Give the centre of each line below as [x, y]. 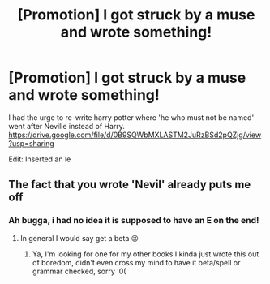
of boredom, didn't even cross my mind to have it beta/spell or [136, 262]
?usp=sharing [31, 143]
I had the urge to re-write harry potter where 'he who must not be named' [131, 117]
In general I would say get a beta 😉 [79, 238]
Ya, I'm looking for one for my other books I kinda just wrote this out [146, 254]
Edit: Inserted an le [40, 159]
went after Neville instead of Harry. [67, 126]
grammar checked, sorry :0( [79, 271]
